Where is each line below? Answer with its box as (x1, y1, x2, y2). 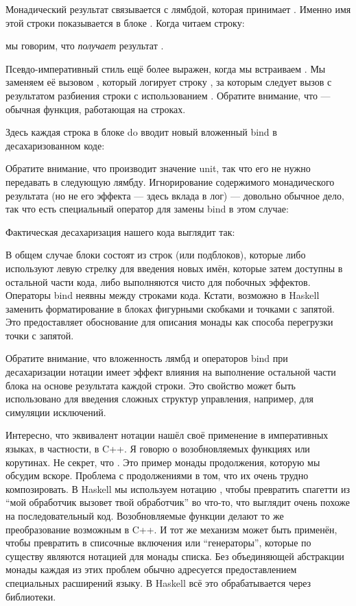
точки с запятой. (5, 328, 74, 342)
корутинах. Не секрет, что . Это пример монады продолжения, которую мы (5, 454, 320, 469)
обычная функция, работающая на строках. (5, 101, 186, 116)
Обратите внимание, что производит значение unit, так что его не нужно (5, 161, 311, 175)
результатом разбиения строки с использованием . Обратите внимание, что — (5, 88, 331, 102)
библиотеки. (5, 589, 56, 603)
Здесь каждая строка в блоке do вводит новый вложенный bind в (5, 125, 277, 139)
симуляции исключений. (5, 404, 106, 419)
